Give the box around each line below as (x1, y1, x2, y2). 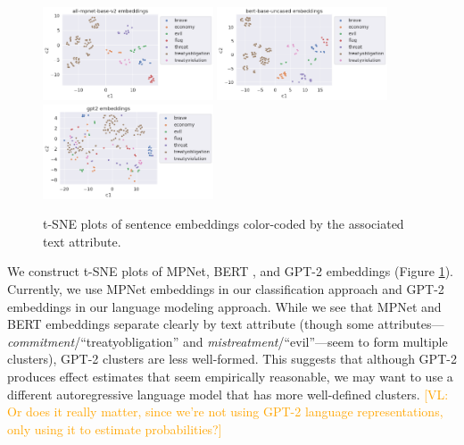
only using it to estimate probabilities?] (7, 419, 222, 438)
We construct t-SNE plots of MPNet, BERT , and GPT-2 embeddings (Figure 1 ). (7, 262, 453, 281)
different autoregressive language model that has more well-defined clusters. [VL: (7, 384, 449, 403)
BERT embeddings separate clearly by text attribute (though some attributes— (7, 315, 444, 333)
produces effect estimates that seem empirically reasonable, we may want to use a (7, 367, 453, 386)
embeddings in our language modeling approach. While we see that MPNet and (7, 297, 442, 315)
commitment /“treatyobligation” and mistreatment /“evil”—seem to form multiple (7, 332, 448, 350)
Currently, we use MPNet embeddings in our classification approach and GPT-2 (7, 280, 444, 298)
